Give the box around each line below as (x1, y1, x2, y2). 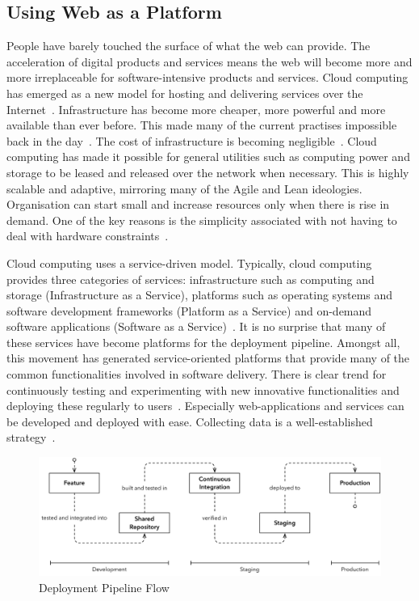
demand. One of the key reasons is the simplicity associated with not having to (6, 211, 397, 228)
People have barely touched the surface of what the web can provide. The (6, 37, 371, 54)
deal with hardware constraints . (6, 227, 169, 244)
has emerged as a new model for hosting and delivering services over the (6, 84, 363, 101)
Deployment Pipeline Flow (39, 579, 170, 596)
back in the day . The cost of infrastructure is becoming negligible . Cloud (6, 132, 377, 149)
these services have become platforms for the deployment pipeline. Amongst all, (6, 333, 400, 350)
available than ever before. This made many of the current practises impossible (6, 116, 397, 133)
